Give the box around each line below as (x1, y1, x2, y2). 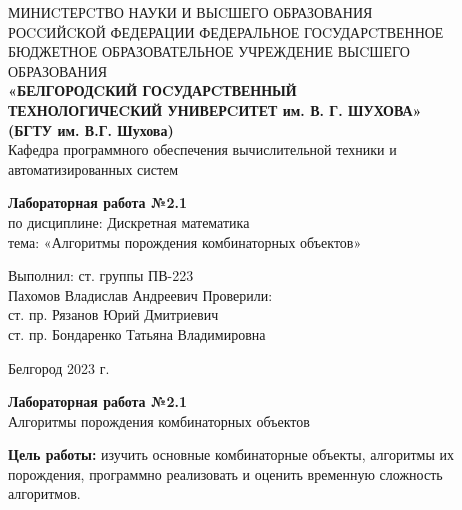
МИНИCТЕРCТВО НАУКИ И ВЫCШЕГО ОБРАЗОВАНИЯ (8, 2, 373, 22)
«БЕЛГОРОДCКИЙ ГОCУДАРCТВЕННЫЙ (8, 80, 297, 101)
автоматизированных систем (8, 158, 179, 179)
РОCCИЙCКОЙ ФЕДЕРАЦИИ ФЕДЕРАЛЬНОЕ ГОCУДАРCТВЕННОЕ (8, 21, 444, 42)
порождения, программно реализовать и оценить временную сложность (8, 463, 443, 484)
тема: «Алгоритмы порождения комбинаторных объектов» (8, 231, 362, 252)
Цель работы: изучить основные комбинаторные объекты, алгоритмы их (8, 444, 454, 465)
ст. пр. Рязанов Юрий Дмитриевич (8, 304, 219, 325)
